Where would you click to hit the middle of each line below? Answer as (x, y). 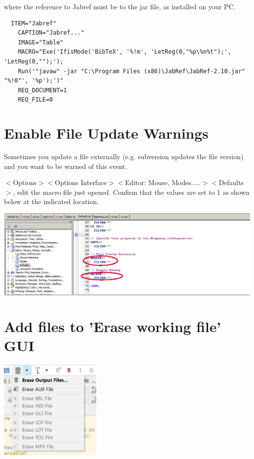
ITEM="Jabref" (34, 23)
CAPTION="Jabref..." (51, 33)
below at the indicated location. (52, 201)
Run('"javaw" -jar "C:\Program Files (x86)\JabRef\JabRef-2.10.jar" (131, 71)
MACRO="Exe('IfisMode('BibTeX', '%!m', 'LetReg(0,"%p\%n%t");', (125, 52)
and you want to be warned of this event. (66, 166)
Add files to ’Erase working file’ (113, 326)
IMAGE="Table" (41, 42)
